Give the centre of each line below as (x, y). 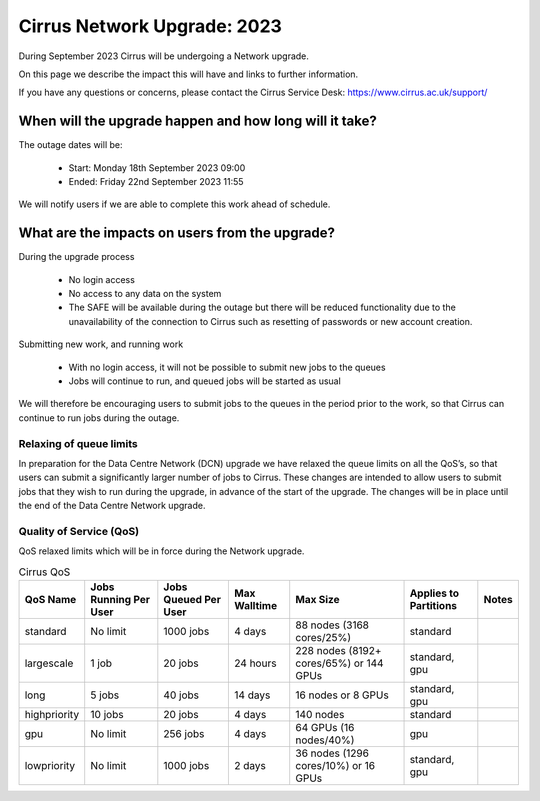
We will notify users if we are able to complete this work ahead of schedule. (174, 204)
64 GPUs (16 (325, 728)
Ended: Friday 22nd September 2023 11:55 (156, 182)
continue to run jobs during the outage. (99, 417)
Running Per (120, 600)
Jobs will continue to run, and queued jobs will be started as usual (205, 381)
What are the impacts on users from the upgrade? (176, 233)
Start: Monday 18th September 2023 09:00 (157, 167)
